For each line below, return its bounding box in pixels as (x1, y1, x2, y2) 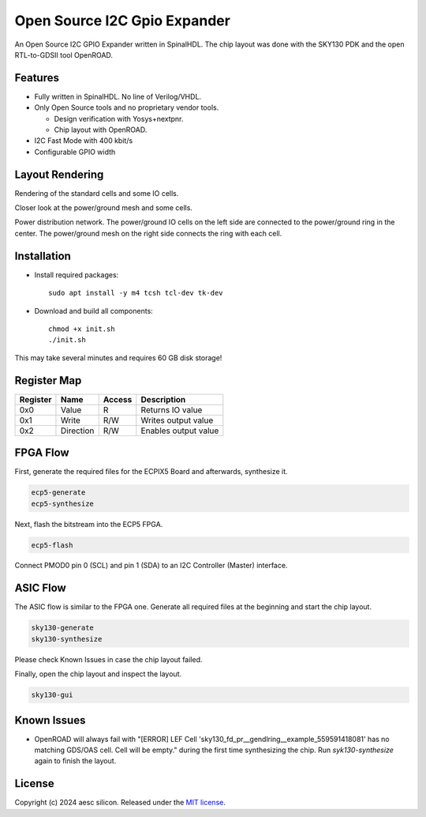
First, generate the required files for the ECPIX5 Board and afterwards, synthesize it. (14, 467, 288, 476)
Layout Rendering (14, 168, 104, 181)
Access (103, 393, 133, 405)
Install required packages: (34, 269, 119, 280)
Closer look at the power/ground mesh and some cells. (14, 203, 193, 213)
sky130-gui (31, 691, 73, 699)
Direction (60, 425, 95, 436)
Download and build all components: (34, 306, 153, 315)
